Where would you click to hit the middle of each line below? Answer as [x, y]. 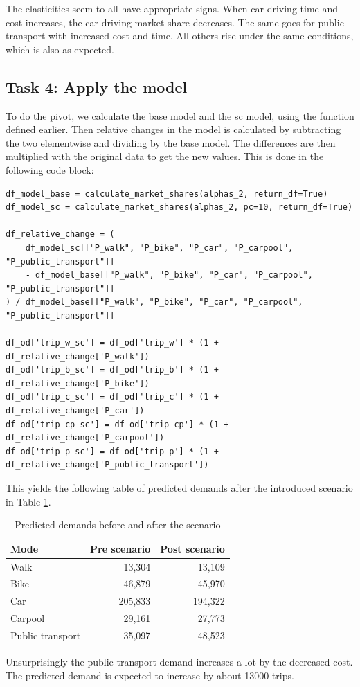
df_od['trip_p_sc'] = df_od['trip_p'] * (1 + [112, 451]
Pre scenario [120, 548]
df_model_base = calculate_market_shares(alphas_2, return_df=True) [167, 194]
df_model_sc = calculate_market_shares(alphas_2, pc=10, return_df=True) [179, 207]
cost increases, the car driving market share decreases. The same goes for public [175, 22]
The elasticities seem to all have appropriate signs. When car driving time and [172, 8]
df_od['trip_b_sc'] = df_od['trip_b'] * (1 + [112, 370]
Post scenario [192, 548]
